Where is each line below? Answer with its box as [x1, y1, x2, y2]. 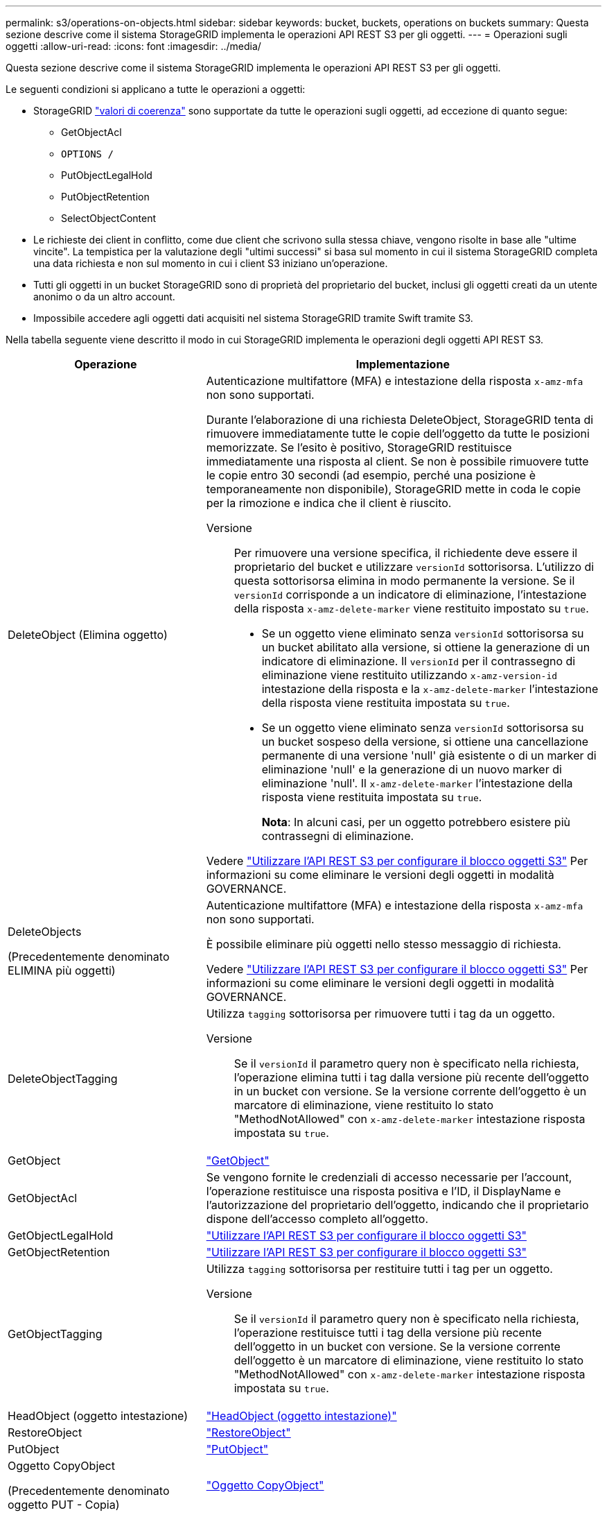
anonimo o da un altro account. [33, 291, 175, 302]
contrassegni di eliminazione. [261, 829, 414, 843]
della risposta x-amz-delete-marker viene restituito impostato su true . [234, 601, 589, 615]
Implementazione [355, 357, 450, 371]
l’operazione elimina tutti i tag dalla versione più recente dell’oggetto [234, 1070, 589, 1084]
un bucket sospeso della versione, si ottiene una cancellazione [261, 735, 589, 748]
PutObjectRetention [61, 191, 150, 203]
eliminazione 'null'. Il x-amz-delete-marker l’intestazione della [261, 776, 573, 790]
